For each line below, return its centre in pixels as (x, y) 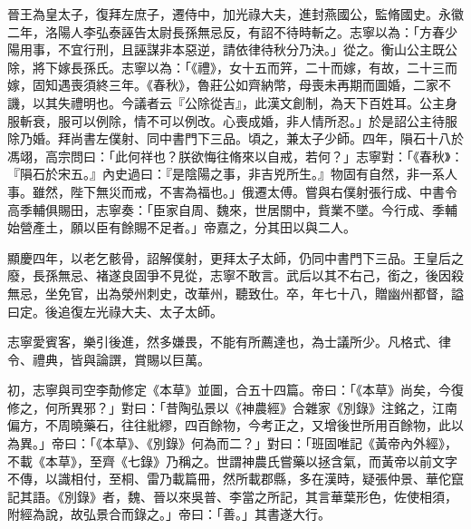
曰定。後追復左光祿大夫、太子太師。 (115, 311)
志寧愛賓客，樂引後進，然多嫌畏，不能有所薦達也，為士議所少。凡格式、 (223, 342)
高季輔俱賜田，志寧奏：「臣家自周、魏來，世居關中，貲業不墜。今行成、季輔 (232, 209)
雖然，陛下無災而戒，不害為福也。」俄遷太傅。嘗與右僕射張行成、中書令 (245, 191)
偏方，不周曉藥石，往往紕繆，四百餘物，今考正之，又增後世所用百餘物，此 (229, 425)
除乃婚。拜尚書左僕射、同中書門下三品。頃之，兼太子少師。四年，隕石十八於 (235, 138)
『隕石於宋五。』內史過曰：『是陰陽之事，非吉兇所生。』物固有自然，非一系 (226, 174)
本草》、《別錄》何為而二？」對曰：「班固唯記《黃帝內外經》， (279, 443)
